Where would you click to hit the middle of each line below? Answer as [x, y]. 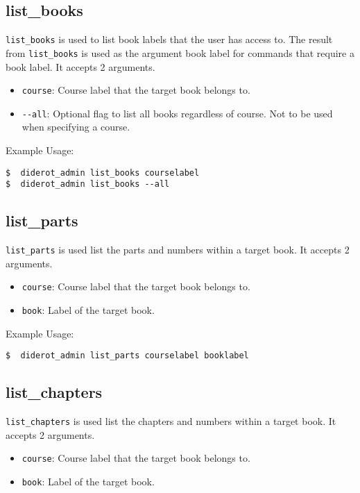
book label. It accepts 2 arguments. [80, 66]
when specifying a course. [76, 127]
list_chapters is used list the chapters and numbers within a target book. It [171, 421]
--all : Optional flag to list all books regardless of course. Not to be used [177, 113]
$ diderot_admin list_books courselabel [103, 173]
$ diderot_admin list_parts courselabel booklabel [127, 356]
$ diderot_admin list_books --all [88, 184]
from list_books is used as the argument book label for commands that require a [180, 52]
